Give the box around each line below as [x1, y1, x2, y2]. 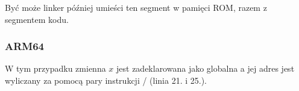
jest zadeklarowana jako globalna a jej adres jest [116, 62, 295, 75]
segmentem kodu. [5, 13, 69, 25]
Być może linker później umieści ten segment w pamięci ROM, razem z [5, 1, 267, 13]
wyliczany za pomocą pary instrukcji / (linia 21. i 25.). [5, 74, 207, 86]
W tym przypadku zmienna [5, 62, 106, 75]
